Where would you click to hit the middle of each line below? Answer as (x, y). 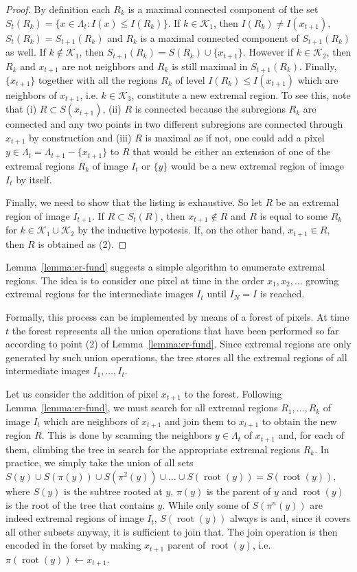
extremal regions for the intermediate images (100, 294)
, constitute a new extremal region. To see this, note (241, 94)
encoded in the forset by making (73, 545)
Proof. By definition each (58, 9)
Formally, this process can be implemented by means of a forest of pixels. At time (177, 316)
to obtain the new (299, 421)
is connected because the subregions (210, 109)
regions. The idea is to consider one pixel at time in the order (135, 280)
